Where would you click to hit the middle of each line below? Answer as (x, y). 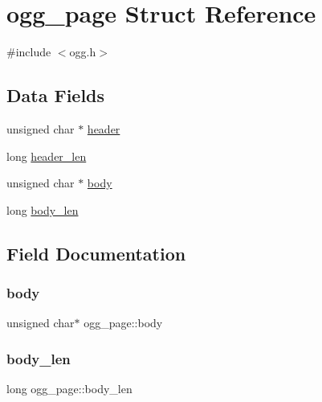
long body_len (43, 209)
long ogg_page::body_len (69, 389)
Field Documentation (96, 253)
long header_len (47, 156)
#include (29, 52)
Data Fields (56, 95)
